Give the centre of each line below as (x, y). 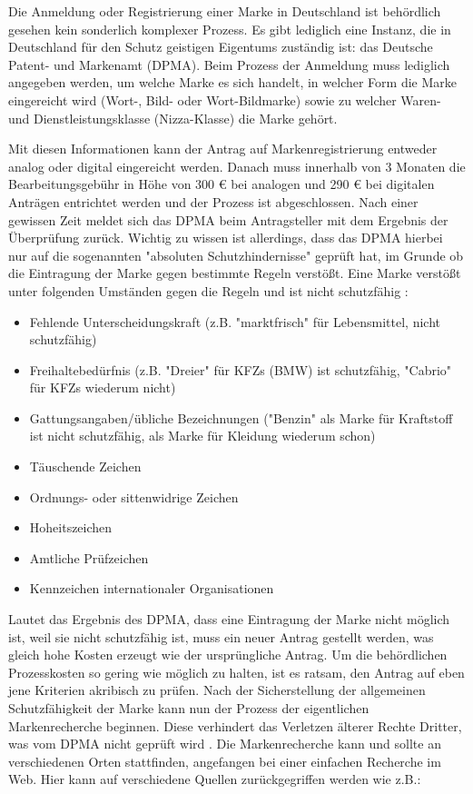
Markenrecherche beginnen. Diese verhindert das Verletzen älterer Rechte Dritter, (235, 725)
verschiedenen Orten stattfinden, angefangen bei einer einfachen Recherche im (225, 761)
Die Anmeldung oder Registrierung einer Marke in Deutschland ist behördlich (225, 11)
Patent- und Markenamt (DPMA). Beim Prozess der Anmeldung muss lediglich (229, 64)
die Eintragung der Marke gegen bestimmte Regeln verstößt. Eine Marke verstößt (235, 273)
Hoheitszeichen (71, 527)
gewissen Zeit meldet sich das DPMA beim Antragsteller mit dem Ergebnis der (228, 219)
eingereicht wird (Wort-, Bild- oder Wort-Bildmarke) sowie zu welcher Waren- (225, 99)
